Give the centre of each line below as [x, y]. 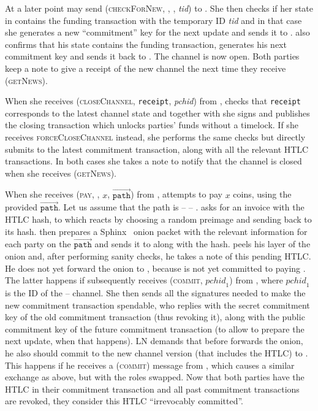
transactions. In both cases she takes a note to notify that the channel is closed [153, 161]
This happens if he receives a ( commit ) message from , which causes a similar [150, 365]
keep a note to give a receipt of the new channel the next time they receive [146, 68]
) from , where [256, 280]
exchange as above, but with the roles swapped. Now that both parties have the [155, 377]
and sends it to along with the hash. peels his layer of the [203, 244]
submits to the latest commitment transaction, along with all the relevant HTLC [157, 149]
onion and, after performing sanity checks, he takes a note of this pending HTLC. [158, 256]
